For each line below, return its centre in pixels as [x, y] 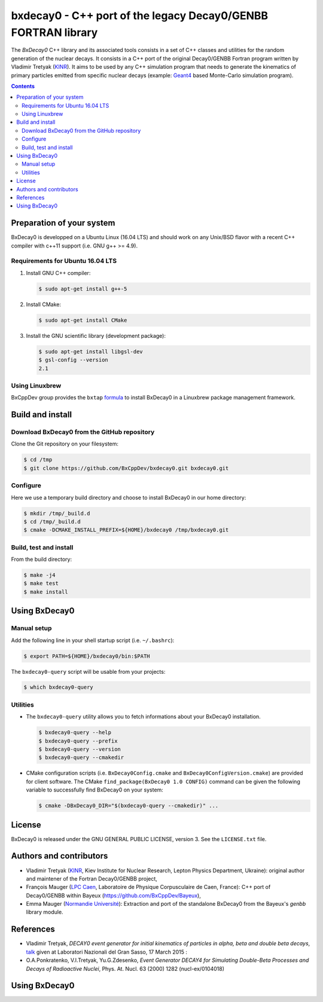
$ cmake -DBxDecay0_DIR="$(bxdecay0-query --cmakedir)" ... [129, 806]
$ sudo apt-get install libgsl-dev [91, 352]
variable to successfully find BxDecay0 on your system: [95, 790]
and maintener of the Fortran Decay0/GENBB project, [92, 878]
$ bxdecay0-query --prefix [78, 741]
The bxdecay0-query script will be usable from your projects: [88, 671]
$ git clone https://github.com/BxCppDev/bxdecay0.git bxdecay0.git [126, 468]
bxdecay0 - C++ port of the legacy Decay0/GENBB [140, 16]
